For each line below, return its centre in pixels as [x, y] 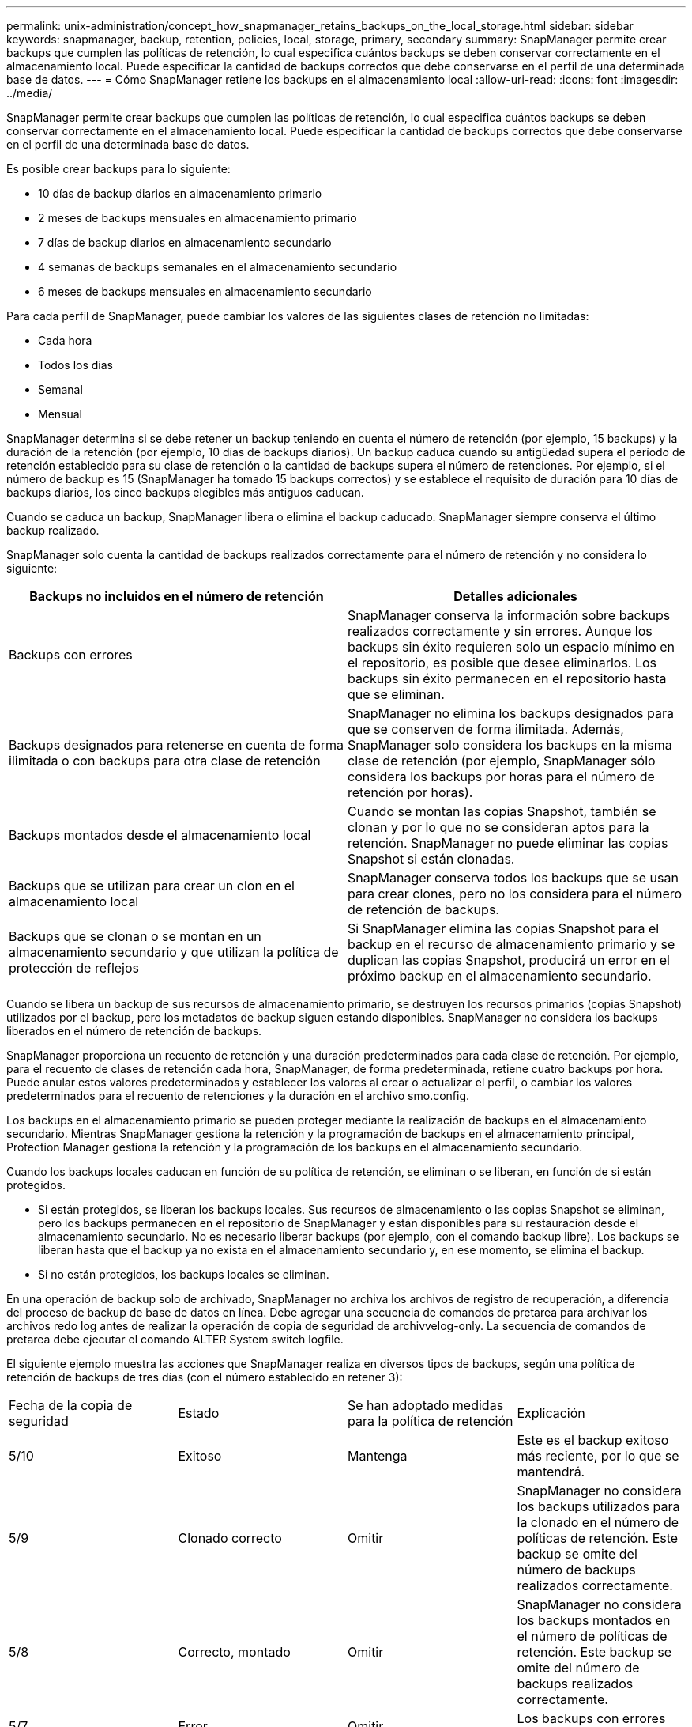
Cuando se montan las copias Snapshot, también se [502, 811]
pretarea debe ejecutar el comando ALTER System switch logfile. [175, 1339]
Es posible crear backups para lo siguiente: [118, 169]
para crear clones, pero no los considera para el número [515, 894]
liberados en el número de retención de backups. [134, 1031]
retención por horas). [410, 792]
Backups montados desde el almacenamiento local [160, 835]
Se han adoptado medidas [426, 1405]
